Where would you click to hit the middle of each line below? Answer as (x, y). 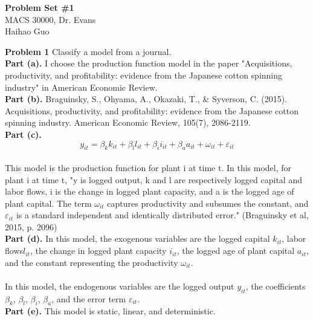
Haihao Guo (27, 31)
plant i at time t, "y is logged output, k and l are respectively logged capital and (153, 179)
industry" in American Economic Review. (81, 87)
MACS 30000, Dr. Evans (50, 19)
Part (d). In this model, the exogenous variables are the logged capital (137, 238)
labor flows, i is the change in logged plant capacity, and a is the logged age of (150, 191)
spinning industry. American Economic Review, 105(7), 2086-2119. (128, 122)
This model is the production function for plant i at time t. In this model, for (148, 167)
